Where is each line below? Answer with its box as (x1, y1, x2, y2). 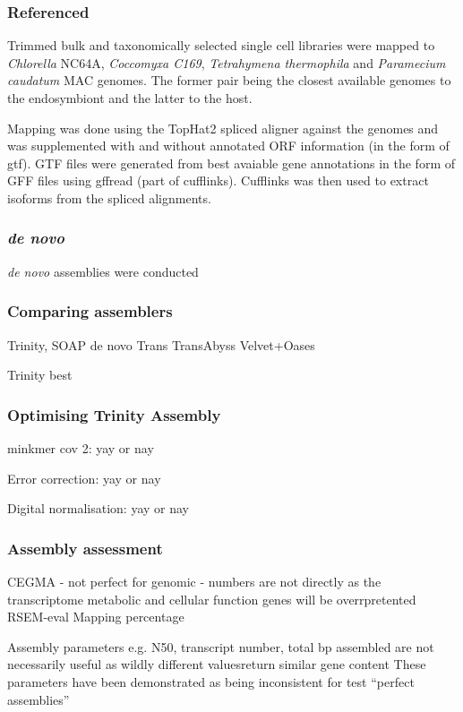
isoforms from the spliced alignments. (7, 188, 211, 207)
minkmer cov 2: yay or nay (7, 439, 154, 457)
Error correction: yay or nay (7, 468, 161, 487)
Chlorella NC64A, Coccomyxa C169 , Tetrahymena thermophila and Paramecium (7, 53, 446, 72)
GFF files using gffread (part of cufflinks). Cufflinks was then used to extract (7, 171, 429, 190)
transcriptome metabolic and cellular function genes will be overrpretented (7, 589, 416, 608)
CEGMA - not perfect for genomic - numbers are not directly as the (7, 572, 382, 590)
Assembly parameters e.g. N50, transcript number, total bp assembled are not (7, 637, 434, 656)
